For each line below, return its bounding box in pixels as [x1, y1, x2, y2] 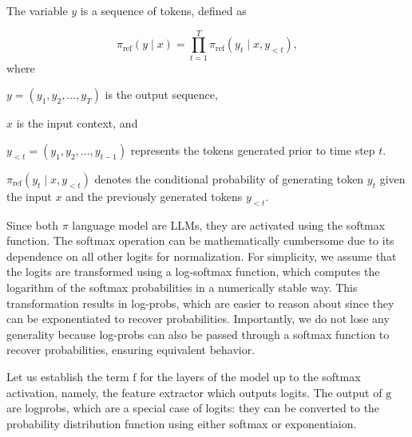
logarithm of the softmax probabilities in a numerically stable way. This [6, 279, 358, 296]
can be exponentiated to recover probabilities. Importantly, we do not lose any [6, 310, 390, 327]
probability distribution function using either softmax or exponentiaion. [6, 415, 357, 431]
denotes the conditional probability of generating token [94, 170, 364, 187]
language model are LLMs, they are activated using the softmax [72, 216, 386, 233]
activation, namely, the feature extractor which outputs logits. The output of [6, 384, 382, 400]
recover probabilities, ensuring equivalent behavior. [6, 341, 256, 358]
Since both [6, 216, 58, 233]
